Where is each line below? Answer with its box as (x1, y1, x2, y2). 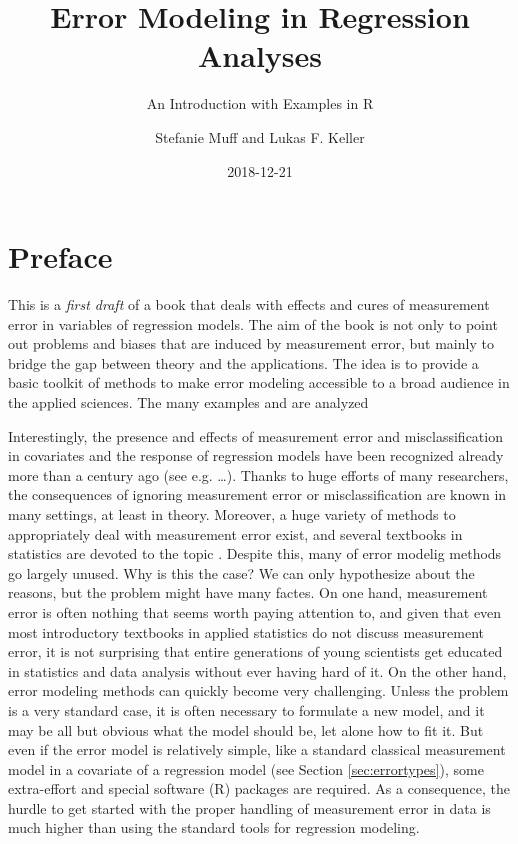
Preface (8, 236, 113, 277)
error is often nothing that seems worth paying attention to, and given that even (8, 601, 502, 622)
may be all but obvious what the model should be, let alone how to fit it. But (8, 719, 484, 740)
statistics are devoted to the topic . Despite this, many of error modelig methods (8, 543, 502, 564)
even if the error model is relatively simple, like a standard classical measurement (8, 739, 506, 760)
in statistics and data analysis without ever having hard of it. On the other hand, (8, 660, 507, 681)
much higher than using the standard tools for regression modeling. (8, 817, 420, 838)
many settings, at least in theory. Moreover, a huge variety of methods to (8, 503, 456, 524)
